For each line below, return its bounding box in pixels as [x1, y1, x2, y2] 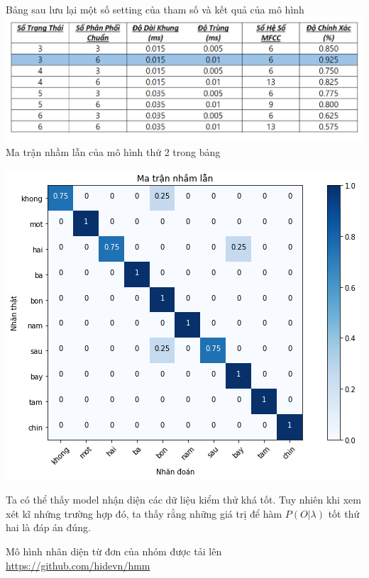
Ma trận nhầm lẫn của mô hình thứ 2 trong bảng [6, 145, 221, 160]
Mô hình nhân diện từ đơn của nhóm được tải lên [6, 544, 222, 559]
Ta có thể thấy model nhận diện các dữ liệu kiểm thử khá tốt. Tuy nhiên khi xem [6, 492, 361, 507]
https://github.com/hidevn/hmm [6, 557, 150, 572]
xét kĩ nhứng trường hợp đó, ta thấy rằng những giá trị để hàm [6, 506, 282, 521]
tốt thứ [328, 506, 360, 521]
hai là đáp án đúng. [6, 520, 91, 535]
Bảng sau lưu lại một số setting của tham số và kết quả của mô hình [6, 2, 304, 16]
